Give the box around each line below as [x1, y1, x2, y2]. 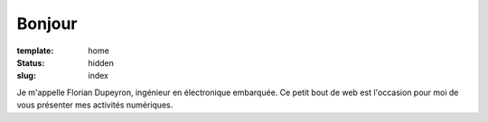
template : [16, 45, 54, 56]
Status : [16, 57, 45, 68]
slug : [16, 70, 36, 81]
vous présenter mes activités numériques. [16, 99, 174, 110]
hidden [88, 57, 115, 68]
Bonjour [16, 14, 78, 33]
